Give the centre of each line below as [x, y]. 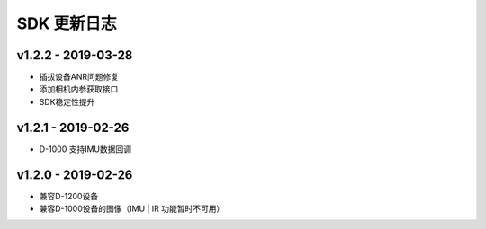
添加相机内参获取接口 [79, 89]
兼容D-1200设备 [69, 196]
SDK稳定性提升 [67, 101]
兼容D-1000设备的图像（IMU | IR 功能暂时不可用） [132, 209]
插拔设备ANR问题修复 [79, 77]
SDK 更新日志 [67, 23]
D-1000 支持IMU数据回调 [85, 149]
